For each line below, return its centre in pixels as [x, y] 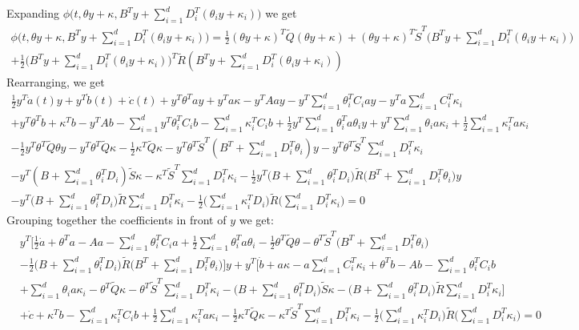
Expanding [33, 13]
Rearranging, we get [56, 82]
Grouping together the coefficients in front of [117, 220]
